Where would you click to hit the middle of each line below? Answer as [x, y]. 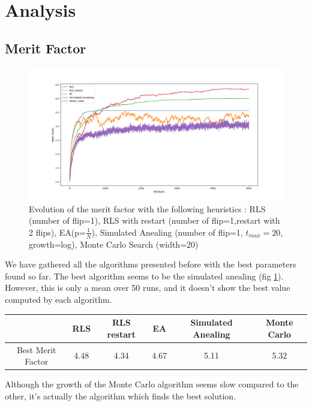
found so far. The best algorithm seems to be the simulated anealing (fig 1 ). [144, 276]
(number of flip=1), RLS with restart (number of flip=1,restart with [154, 220]
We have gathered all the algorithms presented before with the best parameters [151, 264]
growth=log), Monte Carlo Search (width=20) [114, 244]
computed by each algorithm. [58, 300]
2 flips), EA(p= [57, 232]
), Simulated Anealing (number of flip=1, [167, 232]
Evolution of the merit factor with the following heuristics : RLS [147, 208]
